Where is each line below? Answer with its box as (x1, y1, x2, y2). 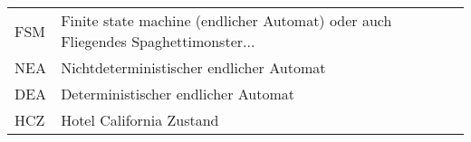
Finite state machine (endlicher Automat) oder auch (61, 10, 392, 31)
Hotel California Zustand (61, 109, 219, 130)
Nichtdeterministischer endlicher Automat (61, 57, 326, 78)
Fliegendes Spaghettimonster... (61, 31, 255, 52)
